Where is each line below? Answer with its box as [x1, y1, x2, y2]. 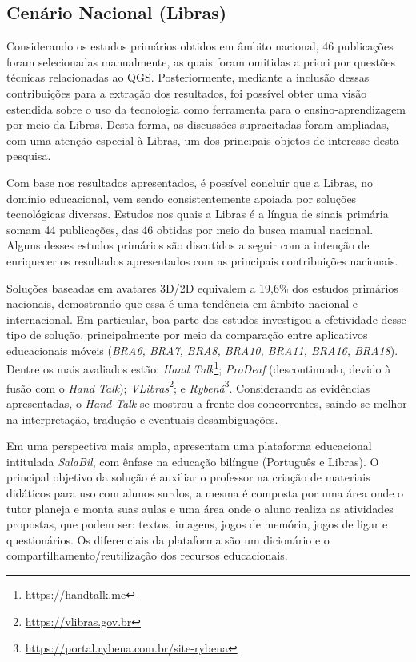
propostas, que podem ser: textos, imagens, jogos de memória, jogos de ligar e [6, 516, 388, 532]
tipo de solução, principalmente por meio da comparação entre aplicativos [6, 326, 368, 343]
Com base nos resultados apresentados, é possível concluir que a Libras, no [6, 173, 373, 190]
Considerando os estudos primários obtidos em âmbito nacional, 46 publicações [6, 38, 394, 54]
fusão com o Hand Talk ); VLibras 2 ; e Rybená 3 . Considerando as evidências [6, 377, 370, 396]
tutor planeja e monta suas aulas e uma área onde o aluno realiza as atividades [6, 500, 394, 516]
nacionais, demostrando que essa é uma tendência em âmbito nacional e [6, 295, 358, 312]
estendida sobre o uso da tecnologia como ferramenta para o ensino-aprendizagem [6, 100, 406, 117]
